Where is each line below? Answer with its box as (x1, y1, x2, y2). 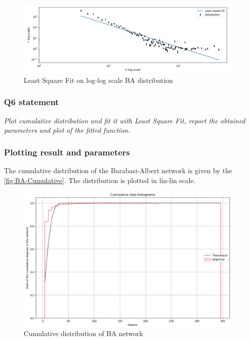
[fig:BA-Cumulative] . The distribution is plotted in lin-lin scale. (4, 175, 196, 185)
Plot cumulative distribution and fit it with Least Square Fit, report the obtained (4, 115, 246, 125)
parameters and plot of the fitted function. (4, 125, 130, 135)
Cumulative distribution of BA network (24, 328, 143, 338)
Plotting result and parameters (4, 146, 130, 158)
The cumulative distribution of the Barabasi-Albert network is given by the (4, 165, 232, 176)
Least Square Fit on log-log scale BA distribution (24, 75, 173, 85)
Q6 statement (4, 96, 59, 108)
